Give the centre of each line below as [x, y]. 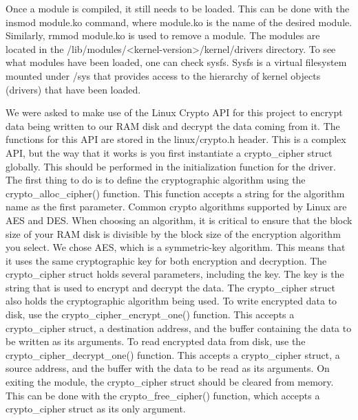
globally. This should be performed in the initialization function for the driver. [171, 166]
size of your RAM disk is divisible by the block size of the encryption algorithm [173, 233]
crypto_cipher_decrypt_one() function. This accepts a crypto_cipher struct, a [173, 354]
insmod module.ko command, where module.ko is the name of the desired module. [179, 22]
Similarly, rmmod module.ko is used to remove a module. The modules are [163, 35]
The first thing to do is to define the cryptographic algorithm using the [156, 180]
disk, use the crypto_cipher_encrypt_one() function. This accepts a [150, 314]
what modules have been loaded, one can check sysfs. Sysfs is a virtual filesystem [176, 62]
